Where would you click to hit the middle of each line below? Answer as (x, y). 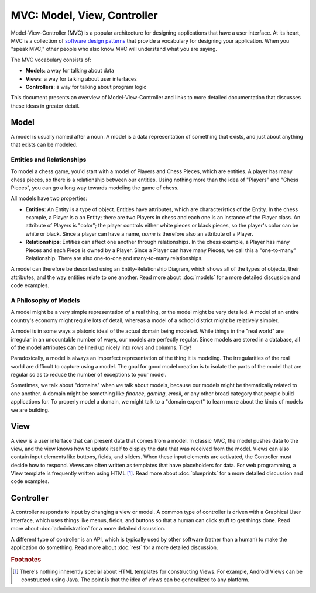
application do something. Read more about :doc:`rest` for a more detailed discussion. (114, 547)
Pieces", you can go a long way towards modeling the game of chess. (95, 188)
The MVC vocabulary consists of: (51, 60)
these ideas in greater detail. (45, 106)
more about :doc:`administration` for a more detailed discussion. (88, 529)
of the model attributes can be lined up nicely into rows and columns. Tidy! (101, 347)
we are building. (30, 410)
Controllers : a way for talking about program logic (86, 87)
